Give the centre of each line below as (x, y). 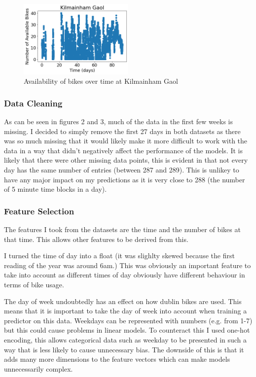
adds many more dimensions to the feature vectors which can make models (117, 359)
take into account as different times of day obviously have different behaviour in (125, 275)
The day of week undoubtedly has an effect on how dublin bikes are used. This (123, 301)
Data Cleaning (33, 103)
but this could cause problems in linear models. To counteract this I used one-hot (127, 330)
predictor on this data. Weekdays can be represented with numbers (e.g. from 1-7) (128, 320)
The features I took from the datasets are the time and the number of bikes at (122, 229)
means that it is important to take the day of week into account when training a (126, 311)
